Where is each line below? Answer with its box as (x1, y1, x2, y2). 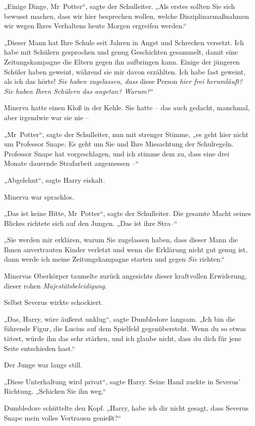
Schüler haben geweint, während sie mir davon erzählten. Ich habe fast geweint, (4, 66, 246, 76)
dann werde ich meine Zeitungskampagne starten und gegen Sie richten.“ (4, 254, 225, 264)
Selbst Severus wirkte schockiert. (4, 297, 103, 307)
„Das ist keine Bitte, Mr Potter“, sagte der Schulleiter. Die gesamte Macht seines (4, 208, 251, 218)
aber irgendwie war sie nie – (4, 112, 89, 122)
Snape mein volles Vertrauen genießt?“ (4, 412, 122, 423)
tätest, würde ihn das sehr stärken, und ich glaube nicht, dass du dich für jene (4, 333, 242, 344)
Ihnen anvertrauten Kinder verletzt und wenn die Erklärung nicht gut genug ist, (4, 244, 248, 254)
